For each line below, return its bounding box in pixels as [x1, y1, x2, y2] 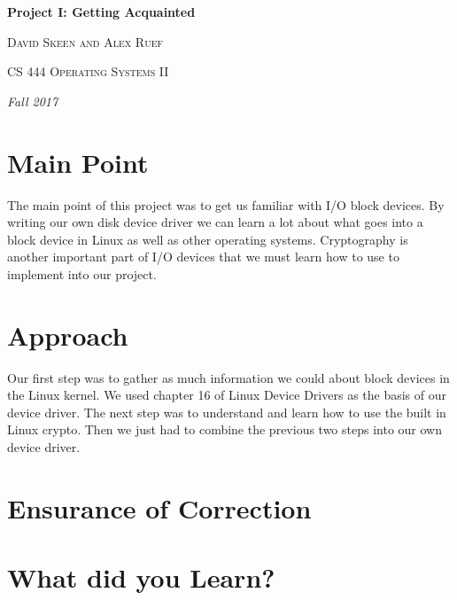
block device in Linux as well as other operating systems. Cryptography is [7, 230, 408, 248]
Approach [7, 316, 128, 353]
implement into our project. [7, 264, 157, 283]
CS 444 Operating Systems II [7, 62, 169, 81]
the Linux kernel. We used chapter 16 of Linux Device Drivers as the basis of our [7, 386, 447, 404]
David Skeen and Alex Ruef [7, 32, 164, 51]
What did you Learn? [7, 559, 275, 596]
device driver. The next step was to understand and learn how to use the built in [7, 402, 446, 421]
